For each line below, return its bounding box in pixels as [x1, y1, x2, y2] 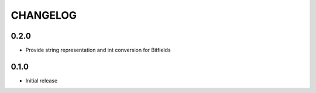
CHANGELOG [11, 9, 77, 22]
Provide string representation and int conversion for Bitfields [25, 47, 171, 54]
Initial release [25, 77, 58, 84]
